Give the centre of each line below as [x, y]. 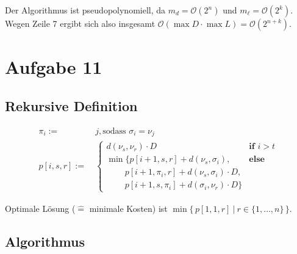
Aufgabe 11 [54, 67]
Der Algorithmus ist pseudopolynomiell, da [85, 10]
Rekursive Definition [71, 105]
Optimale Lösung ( [40, 208]
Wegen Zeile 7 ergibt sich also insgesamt [80, 23]
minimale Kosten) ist [128, 208]
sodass [114, 131]
